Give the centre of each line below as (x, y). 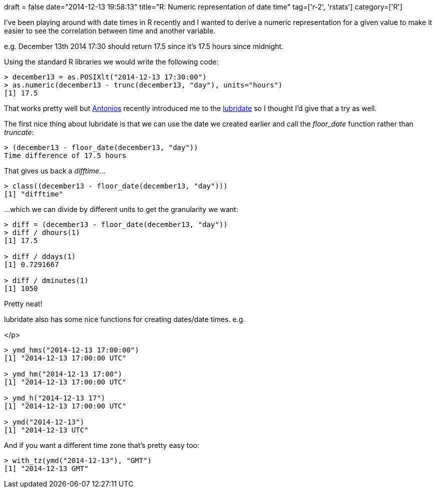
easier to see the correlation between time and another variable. (110, 31)
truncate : (19, 132)
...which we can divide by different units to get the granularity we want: (121, 209)
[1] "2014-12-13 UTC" (46, 430)
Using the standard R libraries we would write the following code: (111, 62)
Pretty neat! (23, 304)
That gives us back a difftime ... (55, 171)
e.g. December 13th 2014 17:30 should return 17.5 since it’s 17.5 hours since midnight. (144, 46)
